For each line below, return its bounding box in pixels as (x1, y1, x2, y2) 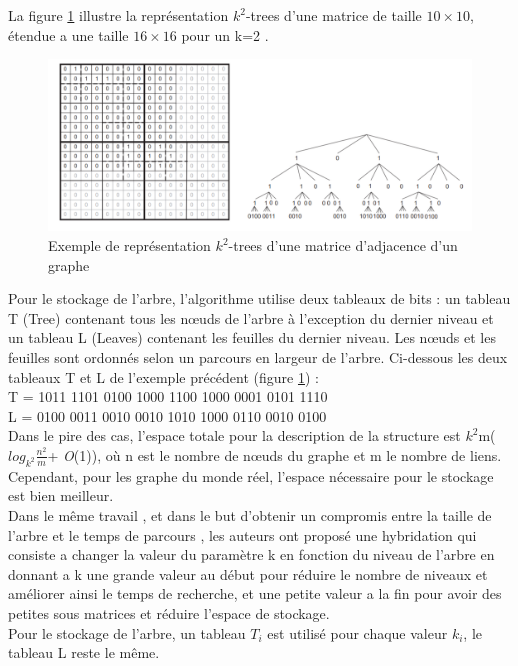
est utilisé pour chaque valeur (267, 622, 448, 643)
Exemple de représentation (48, 235, 211, 256)
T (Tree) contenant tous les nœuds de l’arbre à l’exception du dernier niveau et (8, 307, 494, 328)
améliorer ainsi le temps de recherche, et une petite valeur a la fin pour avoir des (8, 583, 502, 604)
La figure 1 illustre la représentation (8, 5, 229, 25)
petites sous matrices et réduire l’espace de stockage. (8, 602, 330, 623)
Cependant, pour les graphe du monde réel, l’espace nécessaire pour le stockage (8, 465, 494, 486)
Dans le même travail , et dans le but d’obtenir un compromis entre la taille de (8, 504, 492, 525)
